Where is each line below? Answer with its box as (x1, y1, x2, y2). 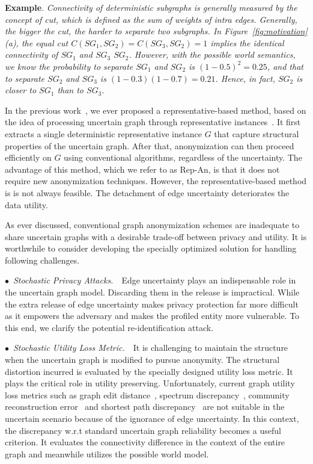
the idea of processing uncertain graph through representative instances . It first (5, 116, 301, 128)
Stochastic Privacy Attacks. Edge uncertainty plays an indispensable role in (13, 274, 296, 286)
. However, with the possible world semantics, (129, 48, 296, 61)
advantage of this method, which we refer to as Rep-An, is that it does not (5, 162, 280, 175)
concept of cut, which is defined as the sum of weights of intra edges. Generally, (5, 13, 297, 25)
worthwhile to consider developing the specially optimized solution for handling (5, 242, 297, 255)
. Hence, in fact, (215, 72, 275, 84)
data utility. (5, 198, 48, 211)
